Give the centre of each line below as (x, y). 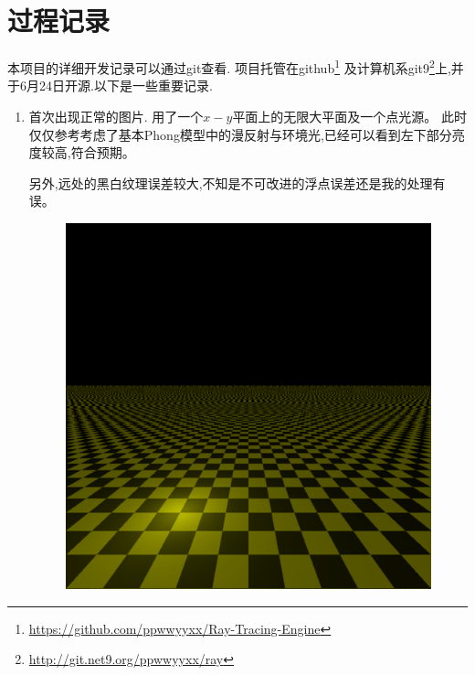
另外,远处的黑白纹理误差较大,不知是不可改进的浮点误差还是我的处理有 (237, 182)
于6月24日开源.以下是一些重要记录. (110, 86)
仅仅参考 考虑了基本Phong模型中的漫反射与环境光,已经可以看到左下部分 (240, 134)
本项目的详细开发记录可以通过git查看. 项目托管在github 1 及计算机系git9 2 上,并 (236, 66)
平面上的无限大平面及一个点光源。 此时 (350, 116)
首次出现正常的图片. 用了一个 (116, 116)
